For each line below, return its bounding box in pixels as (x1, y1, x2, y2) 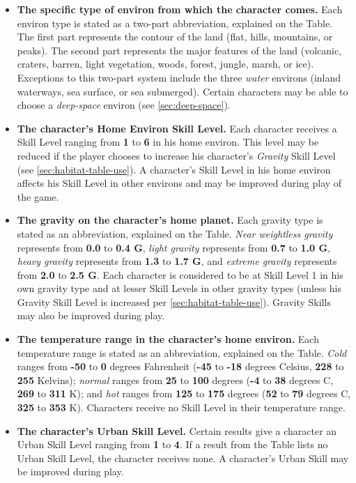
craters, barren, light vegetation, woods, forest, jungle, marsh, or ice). (17, 56, 314, 71)
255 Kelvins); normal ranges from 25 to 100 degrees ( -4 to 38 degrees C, (17, 372, 334, 387)
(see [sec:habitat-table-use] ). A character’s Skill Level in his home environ (17, 162, 331, 176)
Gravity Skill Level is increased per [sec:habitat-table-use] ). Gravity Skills (17, 294, 331, 309)
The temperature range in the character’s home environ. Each (17, 332, 319, 346)
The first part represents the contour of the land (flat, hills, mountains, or (17, 29, 333, 44)
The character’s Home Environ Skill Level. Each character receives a (17, 121, 337, 135)
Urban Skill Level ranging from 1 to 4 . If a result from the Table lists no (17, 437, 328, 452)
